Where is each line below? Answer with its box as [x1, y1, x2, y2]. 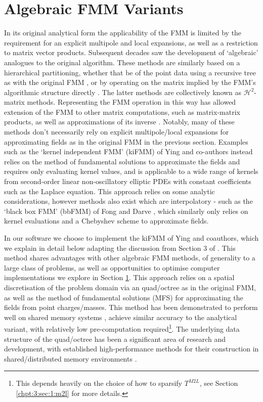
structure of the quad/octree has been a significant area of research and [4, 333, 226, 344]
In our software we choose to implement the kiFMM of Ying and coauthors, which [4, 233, 259, 243]
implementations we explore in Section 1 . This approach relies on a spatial [4, 272, 235, 283]
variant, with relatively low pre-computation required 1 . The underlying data [4, 322, 240, 334]
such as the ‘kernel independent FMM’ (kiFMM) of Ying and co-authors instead [4, 146, 253, 157]
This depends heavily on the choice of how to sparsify [16, 378, 182, 388]
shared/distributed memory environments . [4, 353, 137, 364]
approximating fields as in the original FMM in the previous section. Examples [4, 136, 248, 147]
